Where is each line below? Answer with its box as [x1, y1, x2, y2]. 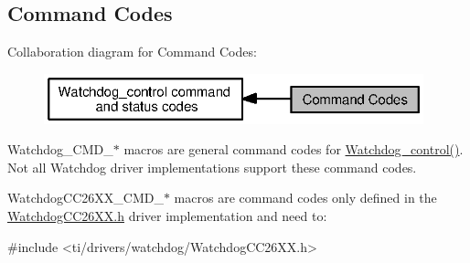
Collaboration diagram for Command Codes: [7, 42, 257, 61]
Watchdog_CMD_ [7, 140, 113, 159]
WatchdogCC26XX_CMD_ [7, 188, 164, 207]
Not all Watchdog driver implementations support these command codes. [7, 157, 417, 176]
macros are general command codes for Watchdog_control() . [123, 140, 464, 159]
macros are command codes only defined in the [174, 188, 437, 207]
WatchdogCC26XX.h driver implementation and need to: [7, 206, 327, 226]
